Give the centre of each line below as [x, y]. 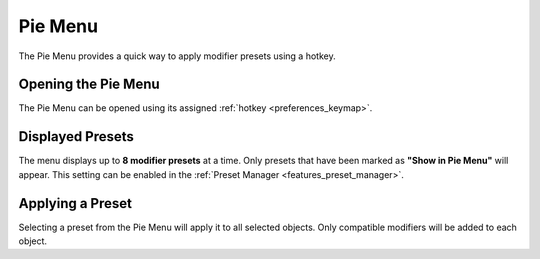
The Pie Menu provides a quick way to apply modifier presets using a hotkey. [177, 56]
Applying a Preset [75, 203]
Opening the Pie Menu [89, 84]
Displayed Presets [76, 136]
